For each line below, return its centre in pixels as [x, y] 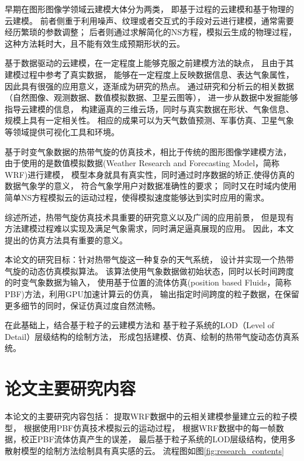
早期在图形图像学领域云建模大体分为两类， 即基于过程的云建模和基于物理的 [149, 9]
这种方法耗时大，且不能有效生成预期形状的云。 [95, 43]
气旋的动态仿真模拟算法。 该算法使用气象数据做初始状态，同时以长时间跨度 [149, 271]
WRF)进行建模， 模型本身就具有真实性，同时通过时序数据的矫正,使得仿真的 [150, 174]
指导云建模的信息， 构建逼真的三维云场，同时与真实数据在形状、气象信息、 [149, 109]
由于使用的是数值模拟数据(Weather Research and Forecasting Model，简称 [142, 163]
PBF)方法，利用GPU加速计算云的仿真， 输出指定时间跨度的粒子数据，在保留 [152, 294]
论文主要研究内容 [70, 388]
